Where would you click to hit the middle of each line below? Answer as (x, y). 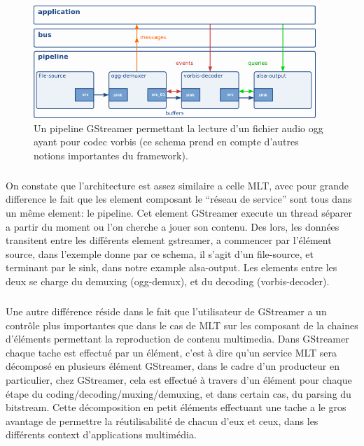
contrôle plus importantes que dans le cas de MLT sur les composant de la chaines (182, 325)
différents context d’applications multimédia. (101, 434)
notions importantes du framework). (111, 155)
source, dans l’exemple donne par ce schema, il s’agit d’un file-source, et (160, 253)
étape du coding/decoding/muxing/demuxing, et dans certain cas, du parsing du (178, 393)
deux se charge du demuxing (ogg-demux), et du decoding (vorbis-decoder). (168, 281)
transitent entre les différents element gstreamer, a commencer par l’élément (169, 240)
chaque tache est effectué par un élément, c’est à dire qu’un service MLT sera (171, 352)
